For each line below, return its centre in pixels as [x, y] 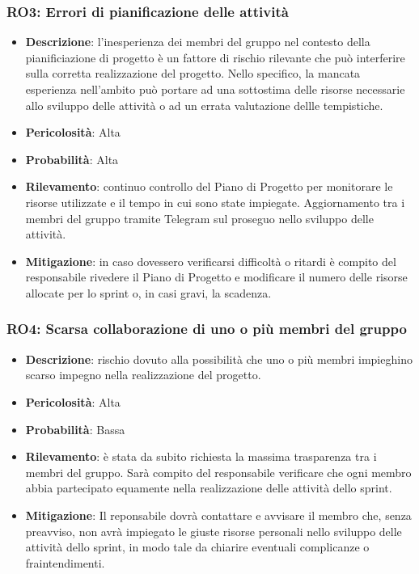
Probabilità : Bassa [75, 429]
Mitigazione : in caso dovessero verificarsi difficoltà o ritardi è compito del [211, 261]
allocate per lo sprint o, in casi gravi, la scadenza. [148, 292]
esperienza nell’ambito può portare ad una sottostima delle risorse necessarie [215, 89]
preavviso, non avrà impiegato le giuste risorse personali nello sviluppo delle [214, 531]
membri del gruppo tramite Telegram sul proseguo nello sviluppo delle [199, 218]
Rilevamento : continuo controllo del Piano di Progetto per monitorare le [209, 186]
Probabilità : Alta [72, 159]
